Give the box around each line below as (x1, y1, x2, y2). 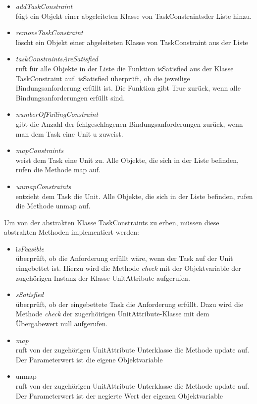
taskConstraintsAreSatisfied (15, 53, 98, 64)
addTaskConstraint (15, 1, 73, 11)
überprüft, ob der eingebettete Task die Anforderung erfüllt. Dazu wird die (15, 299, 243, 309)
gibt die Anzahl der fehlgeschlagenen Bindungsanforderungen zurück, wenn (15, 118, 243, 129)
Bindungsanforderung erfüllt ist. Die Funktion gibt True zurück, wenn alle (15, 83, 241, 93)
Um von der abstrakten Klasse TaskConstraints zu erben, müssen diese (4, 217, 219, 227)
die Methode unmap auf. (15, 201, 91, 211)
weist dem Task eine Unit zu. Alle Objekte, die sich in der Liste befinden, (15, 154, 239, 165)
